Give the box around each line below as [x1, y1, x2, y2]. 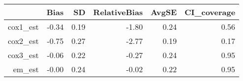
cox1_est [8, 21, 39, 32]
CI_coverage [184, 6, 236, 18]
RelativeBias [93, 6, 143, 18]
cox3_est [8, 49, 39, 61]
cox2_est [8, 35, 39, 46]
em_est [13, 63, 39, 75]
